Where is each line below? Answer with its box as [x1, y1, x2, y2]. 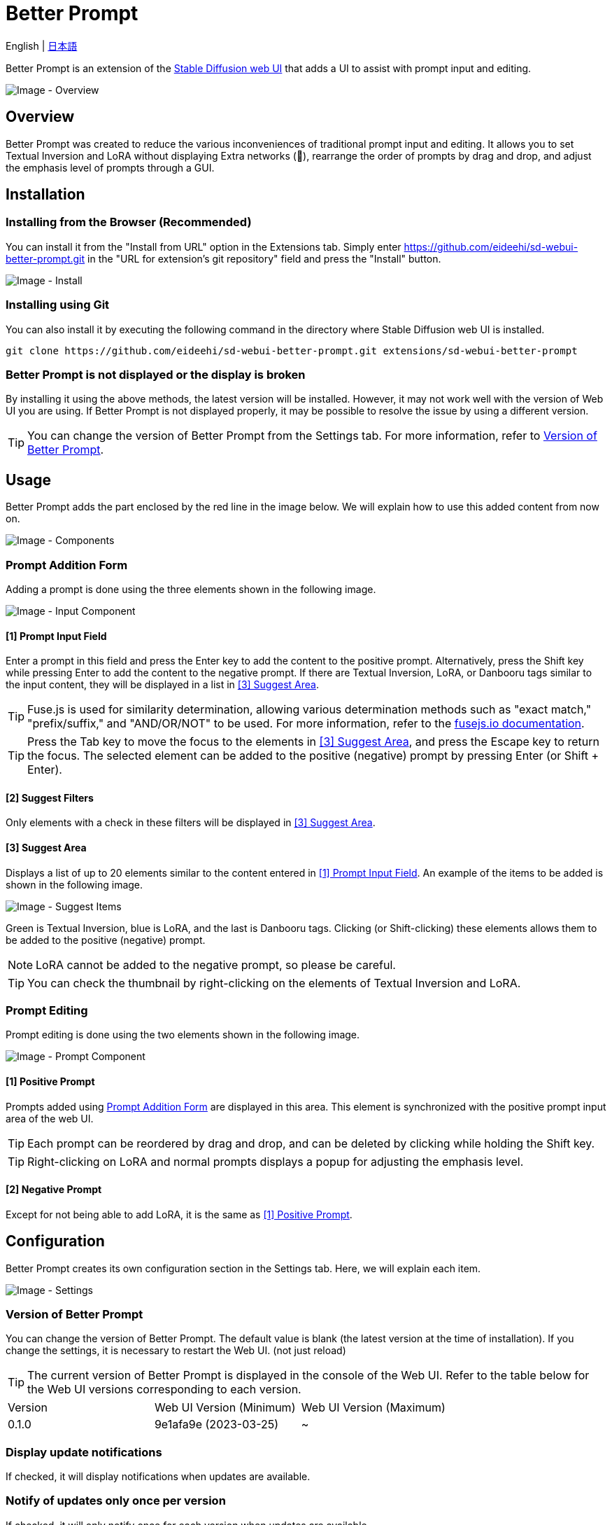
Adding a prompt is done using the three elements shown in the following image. [6, 583, 376, 595]
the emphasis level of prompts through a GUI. [6, 161, 215, 174]
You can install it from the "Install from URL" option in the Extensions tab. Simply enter [6, 240, 401, 253]
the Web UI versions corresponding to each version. [27, 1382, 301, 1397]
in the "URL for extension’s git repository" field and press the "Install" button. [87, 252, 441, 265]
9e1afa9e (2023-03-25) [154, 1417, 279, 1432]
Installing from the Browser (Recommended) [6, 215, 252, 230]
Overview [6, 108, 75, 126]
